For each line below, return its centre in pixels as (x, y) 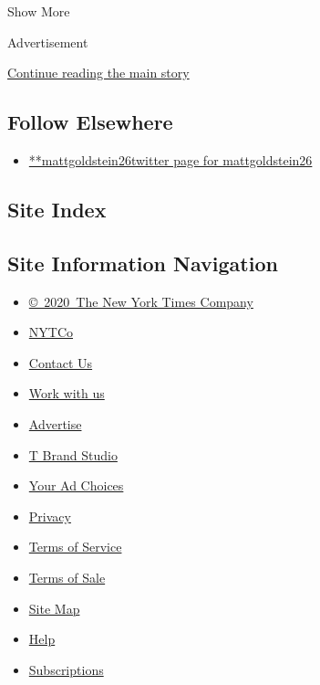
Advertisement (48, 42)
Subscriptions (66, 669)
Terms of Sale (67, 577)
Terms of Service (75, 547)
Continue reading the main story (98, 73)
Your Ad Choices (76, 485)
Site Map (54, 608)
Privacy (50, 516)
